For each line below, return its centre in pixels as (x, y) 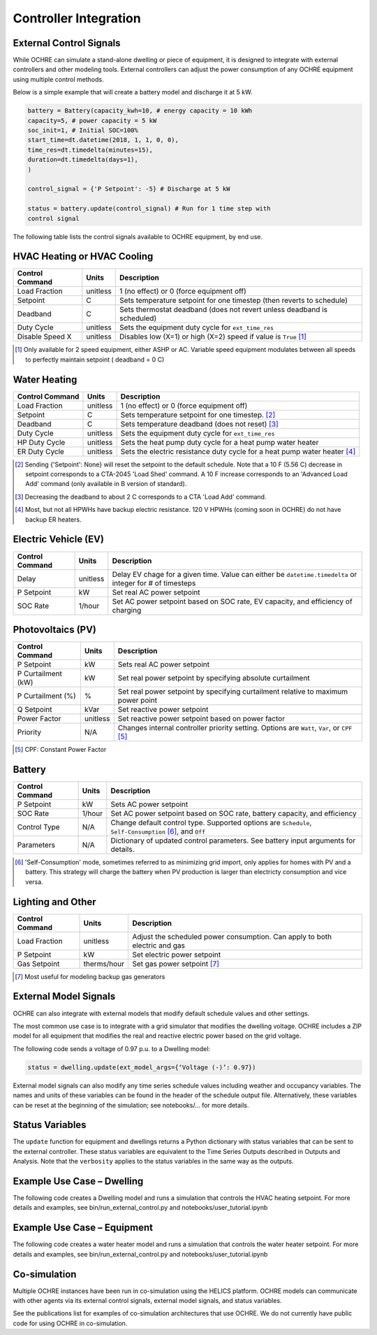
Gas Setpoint (38, 964)
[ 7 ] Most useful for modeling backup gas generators (90, 976)
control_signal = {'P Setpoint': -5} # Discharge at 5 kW (129, 189)
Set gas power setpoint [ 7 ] (176, 964)
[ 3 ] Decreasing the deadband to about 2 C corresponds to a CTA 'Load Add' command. (141, 497)
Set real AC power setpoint (156, 592)
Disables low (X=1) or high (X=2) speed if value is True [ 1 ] (213, 337)
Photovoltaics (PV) (55, 629)
